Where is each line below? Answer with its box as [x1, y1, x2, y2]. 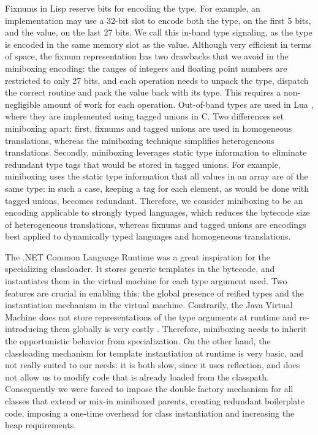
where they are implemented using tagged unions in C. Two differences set [5, 110, 284, 123]
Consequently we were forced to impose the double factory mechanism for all [5, 382, 293, 395]
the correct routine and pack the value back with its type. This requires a [5, 86, 281, 99]
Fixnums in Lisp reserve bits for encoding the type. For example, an [5, 2, 260, 14]
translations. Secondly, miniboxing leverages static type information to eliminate [5, 146, 307, 159]
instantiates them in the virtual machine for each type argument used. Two [5, 274, 287, 287]
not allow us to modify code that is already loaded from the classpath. [5, 370, 269, 383]
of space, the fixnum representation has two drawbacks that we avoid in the [5, 50, 289, 62]
